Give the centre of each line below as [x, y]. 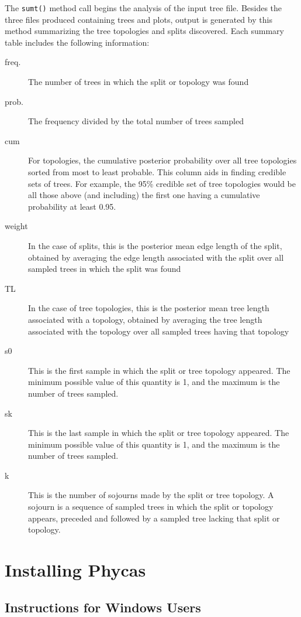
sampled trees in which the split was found [105, 269]
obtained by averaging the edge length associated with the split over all [156, 257]
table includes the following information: [77, 42]
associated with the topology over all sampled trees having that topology [159, 331]
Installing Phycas [75, 570]
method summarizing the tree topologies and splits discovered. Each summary [144, 31]
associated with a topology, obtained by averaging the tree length [145, 319]
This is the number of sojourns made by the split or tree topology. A [151, 495]
